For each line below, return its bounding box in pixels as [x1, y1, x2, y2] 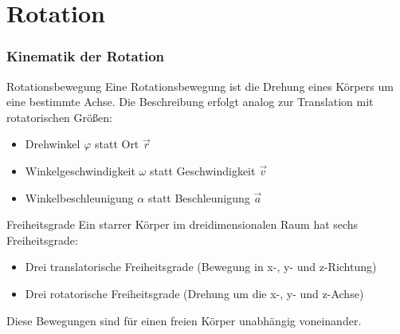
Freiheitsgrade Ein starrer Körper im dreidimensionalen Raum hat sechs [6, 216, 359, 233]
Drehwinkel [25, 136, 80, 152]
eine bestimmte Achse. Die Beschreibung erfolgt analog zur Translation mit [6, 93, 374, 110]
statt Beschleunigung [147, 189, 250, 206]
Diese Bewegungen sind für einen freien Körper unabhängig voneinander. [6, 312, 362, 328]
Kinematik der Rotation [6, 46, 165, 66]
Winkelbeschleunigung [25, 189, 134, 206]
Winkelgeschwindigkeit [25, 162, 135, 179]
